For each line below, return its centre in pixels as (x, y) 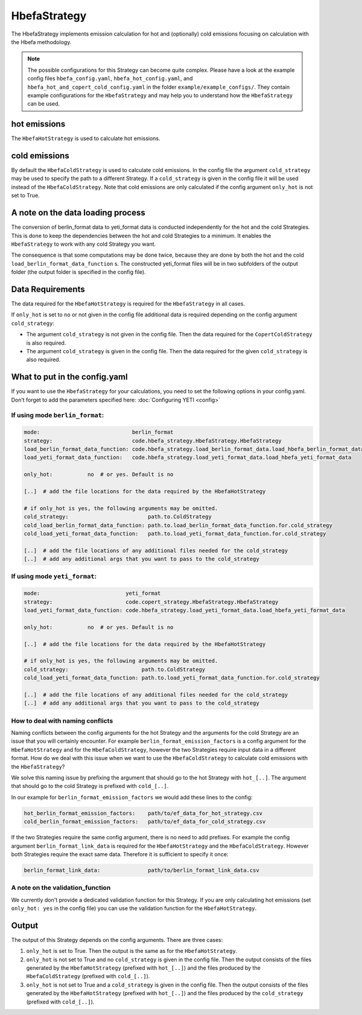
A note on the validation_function (61, 888)
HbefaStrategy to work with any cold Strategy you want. (84, 244)
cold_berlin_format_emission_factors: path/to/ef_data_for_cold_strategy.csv (145, 822)
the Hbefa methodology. (41, 42)
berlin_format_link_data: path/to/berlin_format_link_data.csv (141, 870)
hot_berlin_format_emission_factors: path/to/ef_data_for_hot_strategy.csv (143, 813)
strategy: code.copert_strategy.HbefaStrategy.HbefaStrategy (151, 602)
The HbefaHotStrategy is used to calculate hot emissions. (86, 138)
